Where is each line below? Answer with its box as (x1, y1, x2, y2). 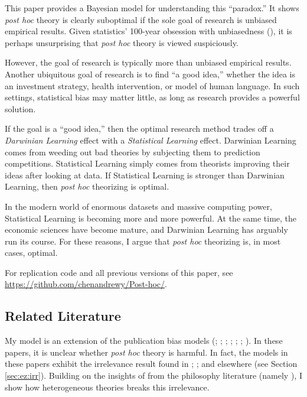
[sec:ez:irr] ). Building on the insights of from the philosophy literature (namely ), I (5, 369, 302, 382)
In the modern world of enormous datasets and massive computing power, (5, 200, 272, 212)
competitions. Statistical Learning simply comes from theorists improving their (5, 157, 290, 170)
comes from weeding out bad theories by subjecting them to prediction (5, 145, 260, 158)
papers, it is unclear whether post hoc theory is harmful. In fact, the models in (5, 346, 288, 358)
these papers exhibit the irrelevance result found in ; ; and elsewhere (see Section (5, 357, 298, 370)
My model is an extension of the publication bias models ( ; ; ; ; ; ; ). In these (5, 334, 283, 347)
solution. (5, 102, 36, 115)
